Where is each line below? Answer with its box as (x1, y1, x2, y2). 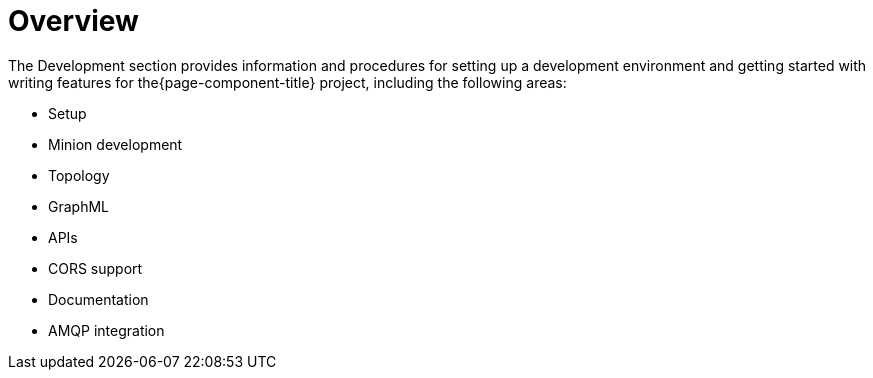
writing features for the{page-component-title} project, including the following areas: (8, 73, 567, 91)
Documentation (48, 290, 149, 308)
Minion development (48, 135, 183, 153)
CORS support (48, 259, 143, 277)
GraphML (48, 197, 109, 215)
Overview (8, 4, 139, 38)
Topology (48, 166, 110, 184)
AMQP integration (48, 321, 165, 339)
